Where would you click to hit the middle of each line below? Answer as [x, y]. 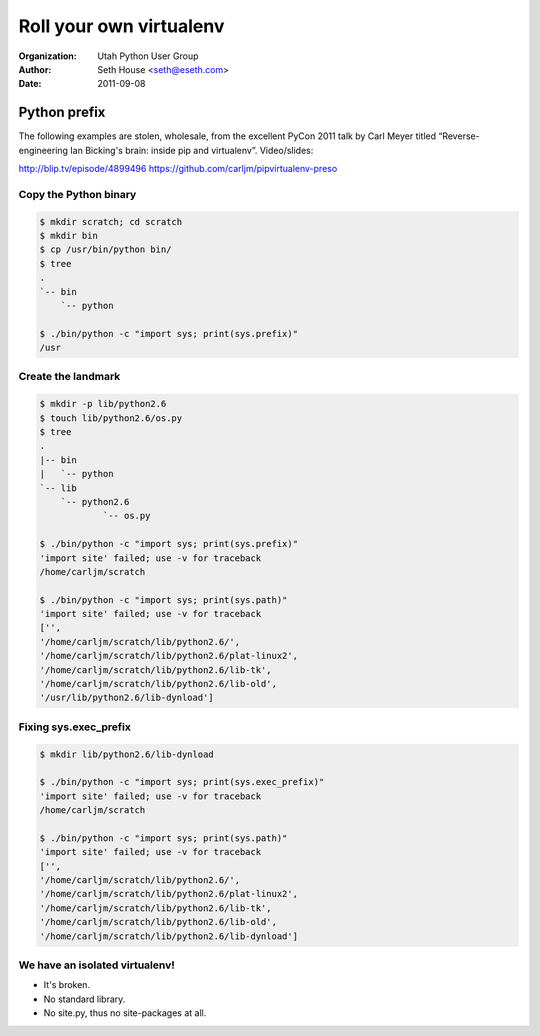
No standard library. [84, 999]
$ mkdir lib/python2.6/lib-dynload [126, 754]
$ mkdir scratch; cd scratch [111, 221]
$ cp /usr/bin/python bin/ [105, 249]
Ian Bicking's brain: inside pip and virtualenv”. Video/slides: [192, 150]
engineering [43, 150]
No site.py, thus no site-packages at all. [125, 1013]
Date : [30, 84]
